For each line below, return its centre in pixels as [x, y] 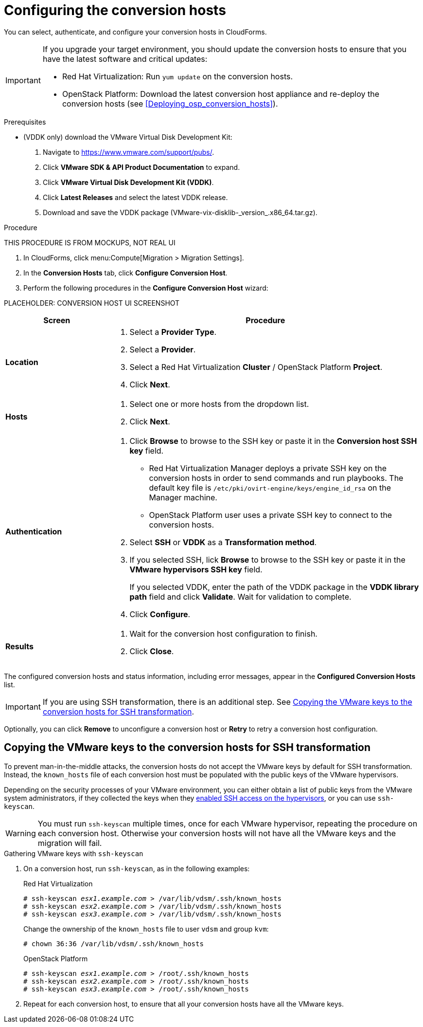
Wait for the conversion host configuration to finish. [223, 633]
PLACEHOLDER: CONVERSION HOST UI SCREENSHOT [92, 303]
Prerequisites [25, 122]
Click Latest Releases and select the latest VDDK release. [135, 197]
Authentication [34, 531]
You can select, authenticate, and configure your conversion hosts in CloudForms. [135, 32]
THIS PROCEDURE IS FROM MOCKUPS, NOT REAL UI [90, 242]
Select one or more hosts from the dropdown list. [219, 404]
